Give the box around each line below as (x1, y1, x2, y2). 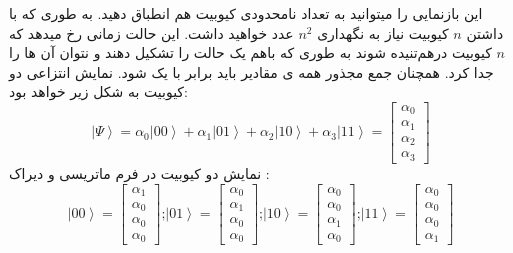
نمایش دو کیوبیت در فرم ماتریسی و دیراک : (9, 162, 270, 183)
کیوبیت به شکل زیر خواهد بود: (9, 81, 188, 102)
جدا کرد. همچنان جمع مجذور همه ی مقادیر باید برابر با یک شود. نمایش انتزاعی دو (9, 61, 494, 82)
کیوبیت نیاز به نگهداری (317, 22, 449, 43)
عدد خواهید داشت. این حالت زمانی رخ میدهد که (9, 22, 294, 43)
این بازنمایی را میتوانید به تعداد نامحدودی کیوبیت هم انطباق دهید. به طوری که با (9, 3, 483, 23)
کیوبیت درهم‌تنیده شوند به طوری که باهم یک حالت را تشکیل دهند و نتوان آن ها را (9, 42, 492, 63)
